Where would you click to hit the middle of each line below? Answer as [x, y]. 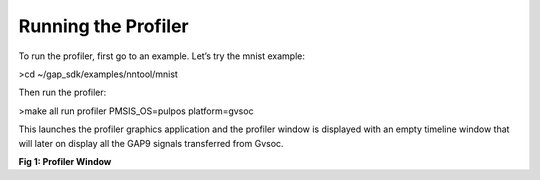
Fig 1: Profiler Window [65, 161]
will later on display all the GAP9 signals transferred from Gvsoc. [151, 143]
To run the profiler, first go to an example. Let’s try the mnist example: [161, 56]
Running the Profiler [103, 26]
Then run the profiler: [62, 92]
